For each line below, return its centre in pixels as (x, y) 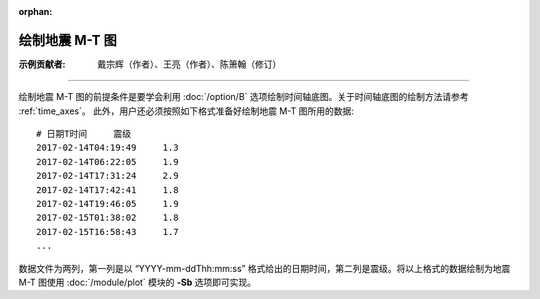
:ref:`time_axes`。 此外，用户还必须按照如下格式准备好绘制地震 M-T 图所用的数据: (186, 111)
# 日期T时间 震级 (84, 134)
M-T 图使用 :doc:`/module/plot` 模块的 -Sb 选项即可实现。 (137, 282)
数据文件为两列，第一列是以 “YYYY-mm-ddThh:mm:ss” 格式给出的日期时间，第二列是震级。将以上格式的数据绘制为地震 (264, 268)
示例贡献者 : (42, 64)
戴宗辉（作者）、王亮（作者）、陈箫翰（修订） (189, 64)
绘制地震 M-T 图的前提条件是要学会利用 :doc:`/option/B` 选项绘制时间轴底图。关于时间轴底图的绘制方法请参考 (243, 97)
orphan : (35, 11)
